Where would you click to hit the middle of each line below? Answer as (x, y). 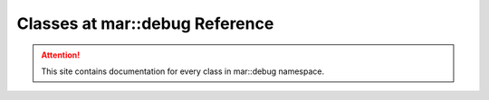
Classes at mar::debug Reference (145, 23)
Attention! (61, 55)
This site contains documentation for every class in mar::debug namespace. (183, 71)
